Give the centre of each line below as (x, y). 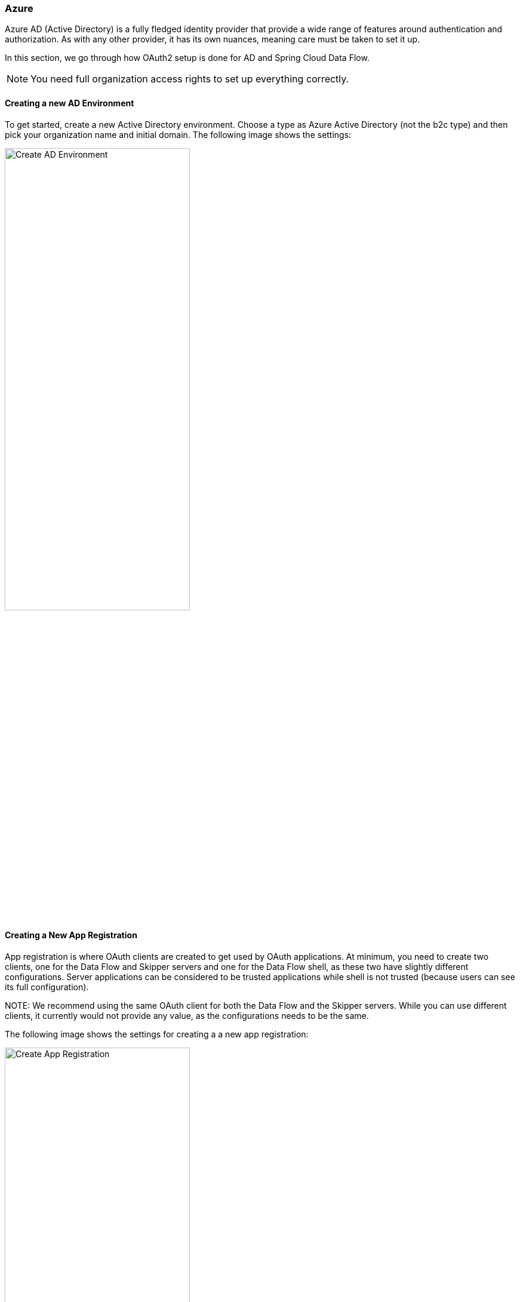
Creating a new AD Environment (70, 103)
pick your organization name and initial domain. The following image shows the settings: (178, 134)
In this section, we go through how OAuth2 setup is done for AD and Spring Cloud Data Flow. (187, 58)
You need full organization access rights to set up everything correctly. (190, 79)
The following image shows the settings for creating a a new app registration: (157, 1034)
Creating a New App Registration (71, 935)
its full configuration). (47, 987)
